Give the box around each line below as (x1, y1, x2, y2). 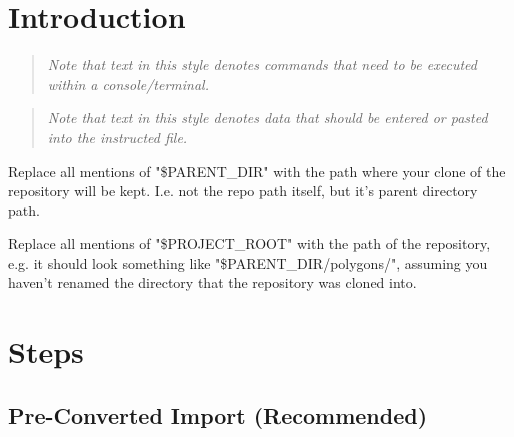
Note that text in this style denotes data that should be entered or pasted (47, 107, 488, 128)
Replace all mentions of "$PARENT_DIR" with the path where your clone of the (8, 160, 506, 181)
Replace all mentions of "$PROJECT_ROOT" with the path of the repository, (8, 233, 491, 254)
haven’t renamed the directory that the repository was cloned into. (8, 272, 417, 293)
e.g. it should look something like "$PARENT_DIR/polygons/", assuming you (8, 252, 488, 273)
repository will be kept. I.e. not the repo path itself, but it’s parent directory (8, 180, 478, 201)
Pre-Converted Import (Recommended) (8, 399, 428, 430)
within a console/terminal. (47, 73, 209, 94)
